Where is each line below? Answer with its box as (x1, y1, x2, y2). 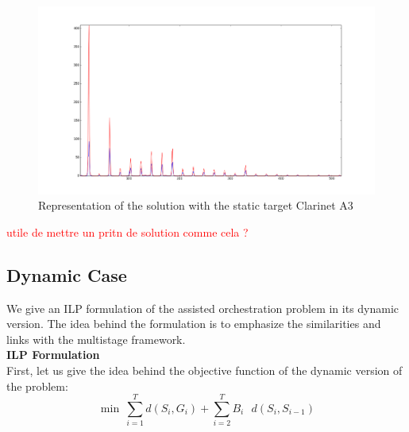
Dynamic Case (6, 262, 127, 287)
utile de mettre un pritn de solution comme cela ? (6, 223, 249, 240)
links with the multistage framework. (6, 330, 186, 347)
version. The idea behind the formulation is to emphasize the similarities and (6, 315, 381, 332)
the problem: (6, 377, 68, 394)
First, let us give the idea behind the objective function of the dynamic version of (6, 362, 403, 379)
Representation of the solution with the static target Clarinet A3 (38, 197, 353, 214)
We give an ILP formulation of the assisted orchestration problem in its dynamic (6, 299, 399, 316)
